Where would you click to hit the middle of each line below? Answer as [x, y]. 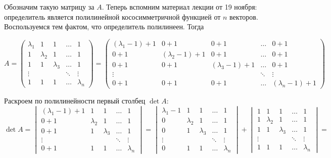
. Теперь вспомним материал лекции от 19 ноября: [179, 7]
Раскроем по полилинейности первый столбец [75, 100]
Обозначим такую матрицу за [49, 7]
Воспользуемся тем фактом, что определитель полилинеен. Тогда [104, 27]
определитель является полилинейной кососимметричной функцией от [112, 16]
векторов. [244, 16]
